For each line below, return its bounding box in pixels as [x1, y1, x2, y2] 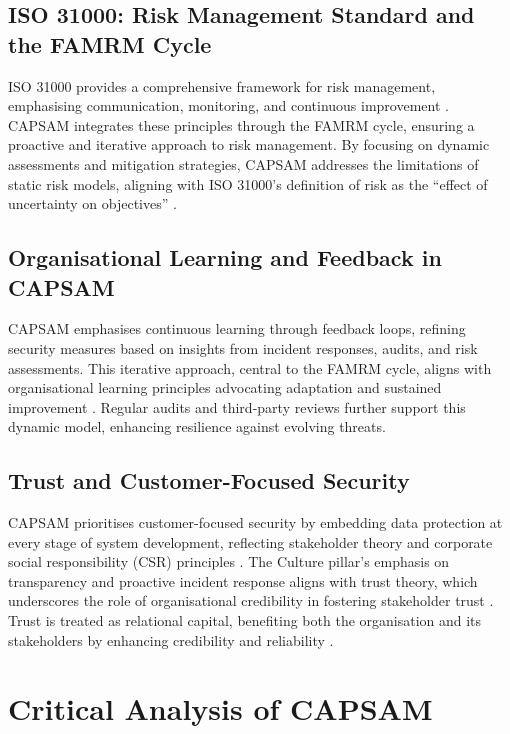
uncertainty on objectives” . [8, 193, 177, 214]
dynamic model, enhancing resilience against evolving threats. [8, 416, 386, 437]
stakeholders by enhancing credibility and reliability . [8, 629, 334, 650]
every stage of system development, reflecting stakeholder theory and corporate [8, 531, 493, 552]
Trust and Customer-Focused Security [8, 465, 410, 496]
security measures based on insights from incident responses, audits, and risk [8, 337, 478, 358]
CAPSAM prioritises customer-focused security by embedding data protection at [8, 512, 503, 533]
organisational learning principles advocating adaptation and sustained [8, 377, 442, 398]
